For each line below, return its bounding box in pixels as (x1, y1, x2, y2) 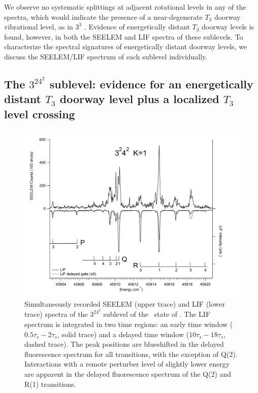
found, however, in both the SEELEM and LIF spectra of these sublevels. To (4, 31, 243, 42)
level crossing (4, 106, 75, 121)
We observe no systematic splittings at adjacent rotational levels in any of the (4, 2, 246, 12)
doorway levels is (202, 21, 254, 32)
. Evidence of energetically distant (84, 21, 190, 32)
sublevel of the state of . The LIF (103, 309, 211, 319)
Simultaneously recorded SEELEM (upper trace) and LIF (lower (24, 298, 225, 309)
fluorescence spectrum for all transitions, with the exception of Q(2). (24, 348, 238, 359)
